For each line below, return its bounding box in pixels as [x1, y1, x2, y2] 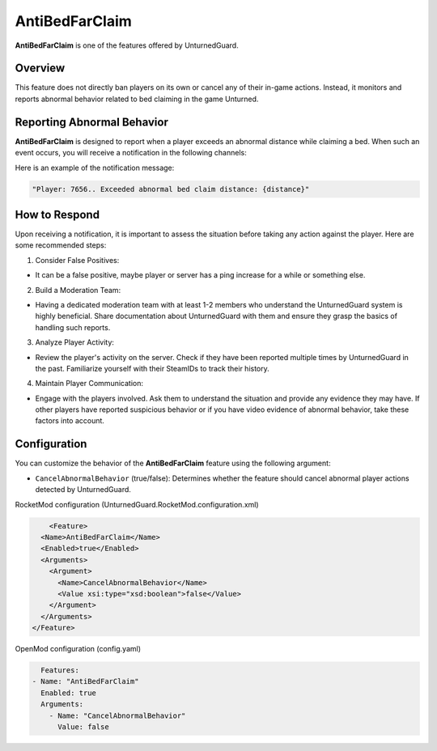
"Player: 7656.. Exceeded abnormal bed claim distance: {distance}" [32, 185, 310, 193]
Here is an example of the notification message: [15, 163, 175, 172]
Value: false [57, 722, 109, 732]
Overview [15, 62, 66, 75]
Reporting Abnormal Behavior [15, 115, 169, 129]
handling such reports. [35, 322, 111, 332]
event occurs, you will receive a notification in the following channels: [15, 148, 247, 158]
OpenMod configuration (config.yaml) [15, 644, 142, 654]
